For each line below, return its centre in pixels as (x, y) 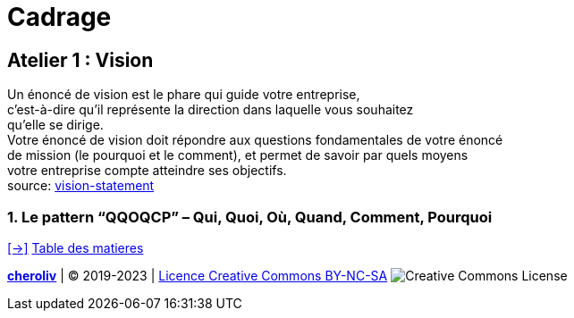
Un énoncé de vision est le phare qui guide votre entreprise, (184, 95)
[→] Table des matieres (76, 247)
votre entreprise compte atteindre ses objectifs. (147, 171)
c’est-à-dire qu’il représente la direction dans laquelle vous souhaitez (211, 110)
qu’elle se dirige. (55, 125)
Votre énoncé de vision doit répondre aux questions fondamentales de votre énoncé (255, 140)
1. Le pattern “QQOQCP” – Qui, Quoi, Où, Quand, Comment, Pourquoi (250, 217)
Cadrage (59, 17)
